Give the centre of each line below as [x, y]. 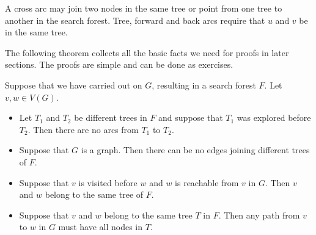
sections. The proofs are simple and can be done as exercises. [119, 64]
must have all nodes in [101, 227]
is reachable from [207, 182]
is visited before [108, 182]
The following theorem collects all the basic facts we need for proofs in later [147, 52]
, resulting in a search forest [204, 85]
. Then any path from [259, 215]
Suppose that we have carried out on [74, 85]
